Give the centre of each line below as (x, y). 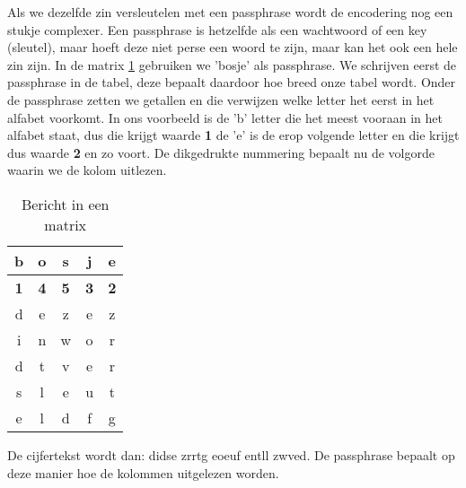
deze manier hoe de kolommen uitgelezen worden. (143, 472)
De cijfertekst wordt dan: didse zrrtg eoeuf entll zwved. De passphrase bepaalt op (231, 454)
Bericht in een (65, 204)
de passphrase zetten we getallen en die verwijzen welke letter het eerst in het (221, 99)
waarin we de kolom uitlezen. (87, 170)
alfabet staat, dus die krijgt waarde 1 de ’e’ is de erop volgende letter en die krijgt (233, 135)
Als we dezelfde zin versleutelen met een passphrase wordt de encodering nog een (230, 12)
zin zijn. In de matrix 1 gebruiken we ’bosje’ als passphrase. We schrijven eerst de (232, 64)
